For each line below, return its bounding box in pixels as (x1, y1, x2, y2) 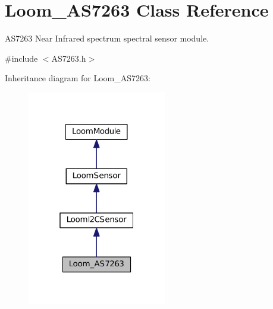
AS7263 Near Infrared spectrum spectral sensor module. (5, 32, 209, 44)
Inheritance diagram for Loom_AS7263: (5, 72, 150, 84)
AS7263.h (51, 52, 86, 64)
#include (5, 52, 38, 64)
